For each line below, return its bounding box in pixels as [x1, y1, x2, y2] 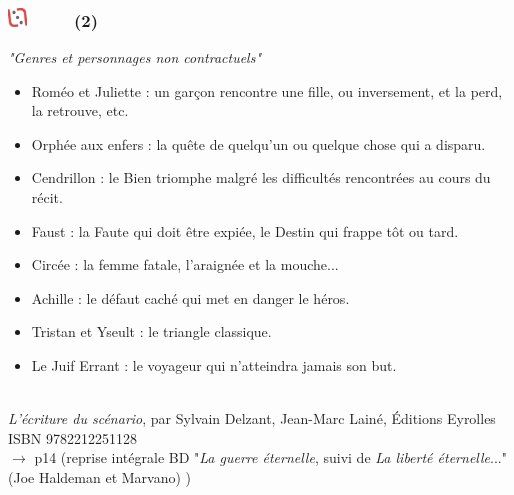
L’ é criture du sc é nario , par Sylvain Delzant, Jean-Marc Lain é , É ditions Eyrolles [8, 408, 496, 429]
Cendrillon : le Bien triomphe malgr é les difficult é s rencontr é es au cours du [31, 167, 491, 188]
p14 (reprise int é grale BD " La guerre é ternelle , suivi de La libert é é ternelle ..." [34, 447, 507, 468]
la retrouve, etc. [31, 100, 129, 121]
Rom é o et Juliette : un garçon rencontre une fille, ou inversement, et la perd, [31, 80, 503, 101]
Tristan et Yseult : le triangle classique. [31, 321, 272, 342]
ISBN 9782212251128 [8, 427, 137, 448]
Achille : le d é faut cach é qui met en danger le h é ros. [31, 287, 350, 308]
